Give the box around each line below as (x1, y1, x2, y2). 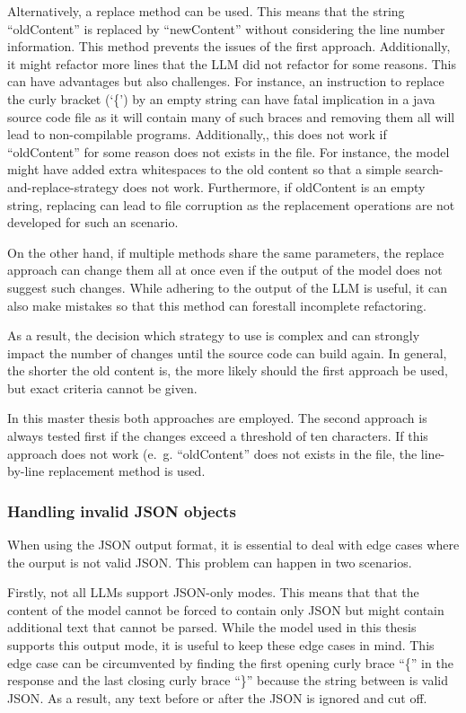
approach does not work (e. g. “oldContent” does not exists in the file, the (7, 444, 418, 462)
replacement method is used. (48, 462, 206, 480)
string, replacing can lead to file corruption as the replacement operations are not (7, 195, 455, 214)
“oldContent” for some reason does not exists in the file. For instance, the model (7, 142, 450, 161)
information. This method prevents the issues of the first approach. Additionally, (7, 37, 451, 56)
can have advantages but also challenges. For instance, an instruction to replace (7, 72, 444, 91)
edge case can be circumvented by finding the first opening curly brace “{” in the (7, 653, 453, 672)
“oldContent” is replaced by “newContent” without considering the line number (7, 19, 445, 38)
